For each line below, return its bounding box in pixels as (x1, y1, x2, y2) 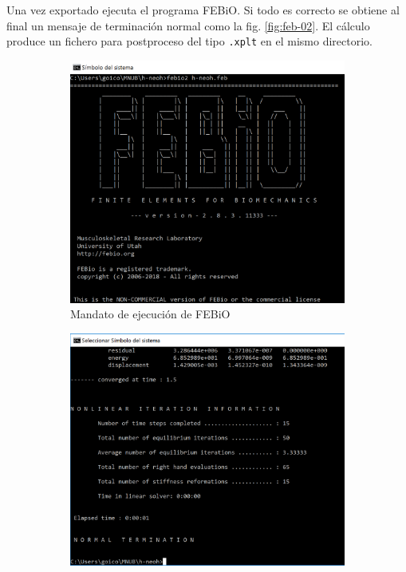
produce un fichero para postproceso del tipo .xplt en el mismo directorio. (6, 33, 372, 49)
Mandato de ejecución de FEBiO (70, 306, 231, 322)
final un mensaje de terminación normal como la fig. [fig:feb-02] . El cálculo (6, 17, 370, 34)
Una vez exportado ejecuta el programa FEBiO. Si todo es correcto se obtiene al (6, 2, 400, 18)
